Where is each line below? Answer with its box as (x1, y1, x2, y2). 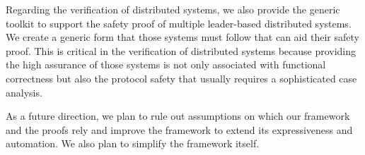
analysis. (6, 85, 42, 99)
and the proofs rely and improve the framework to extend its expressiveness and (6, 122, 353, 137)
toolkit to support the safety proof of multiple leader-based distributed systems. (6, 15, 352, 30)
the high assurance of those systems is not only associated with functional (6, 57, 326, 72)
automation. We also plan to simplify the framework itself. (6, 136, 260, 151)
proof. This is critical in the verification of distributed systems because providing (6, 43, 357, 58)
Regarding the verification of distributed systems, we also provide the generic (6, 2, 340, 16)
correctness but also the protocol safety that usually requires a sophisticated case (6, 70, 357, 85)
